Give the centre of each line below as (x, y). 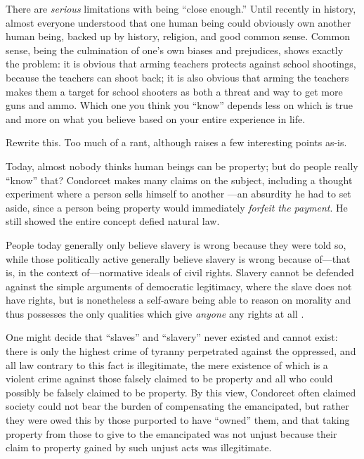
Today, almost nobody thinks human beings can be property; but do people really (182, 166)
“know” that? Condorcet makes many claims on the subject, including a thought (179, 180)
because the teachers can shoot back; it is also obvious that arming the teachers (177, 77)
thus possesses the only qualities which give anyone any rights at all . (155, 313)
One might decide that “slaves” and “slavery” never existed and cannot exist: (172, 337)
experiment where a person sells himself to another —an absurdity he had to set (178, 194)
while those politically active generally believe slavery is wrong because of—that (178, 258)
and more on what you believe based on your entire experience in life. (156, 118)
